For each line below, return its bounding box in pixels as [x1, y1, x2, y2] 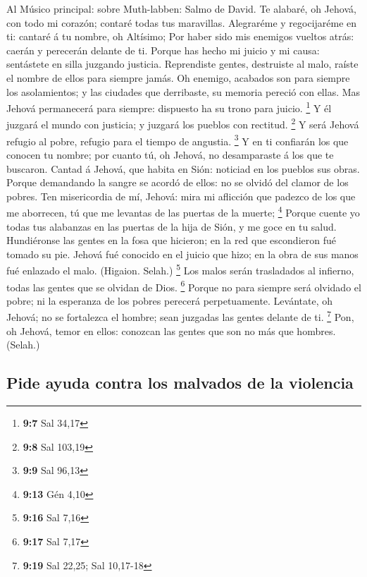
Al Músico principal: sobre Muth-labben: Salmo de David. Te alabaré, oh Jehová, [6, 1, 356, 16]
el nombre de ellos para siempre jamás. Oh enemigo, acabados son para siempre [6, 70, 350, 85]
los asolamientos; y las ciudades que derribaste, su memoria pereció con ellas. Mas [6, 84, 361, 99]
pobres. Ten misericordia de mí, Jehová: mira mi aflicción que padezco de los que [6, 188, 356, 203]
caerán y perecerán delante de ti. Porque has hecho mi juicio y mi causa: [6, 42, 320, 57]
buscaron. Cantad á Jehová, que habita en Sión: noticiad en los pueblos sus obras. [6, 161, 360, 176]
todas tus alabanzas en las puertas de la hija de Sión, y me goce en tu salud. [6, 219, 337, 233]
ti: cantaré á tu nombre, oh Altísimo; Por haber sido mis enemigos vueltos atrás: [6, 29, 354, 44]
